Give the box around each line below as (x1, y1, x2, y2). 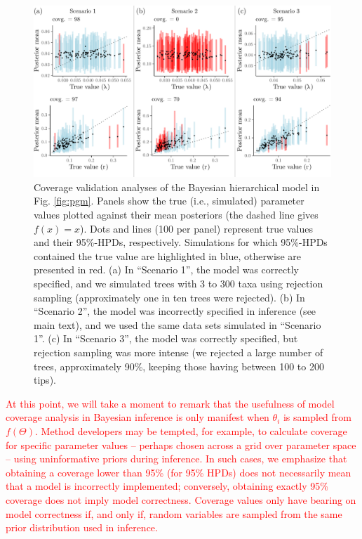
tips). (34, 372, 56, 387)
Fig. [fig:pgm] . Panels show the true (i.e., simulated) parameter (34, 193, 304, 208)
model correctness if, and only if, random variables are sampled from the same (6, 506, 342, 521)
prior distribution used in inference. (6, 520, 158, 535)
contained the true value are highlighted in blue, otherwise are (34, 248, 301, 263)
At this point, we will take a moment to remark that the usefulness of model (6, 396, 335, 410)
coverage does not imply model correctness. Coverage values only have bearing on (6, 492, 356, 507)
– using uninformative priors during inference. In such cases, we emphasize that (6, 451, 347, 466)
